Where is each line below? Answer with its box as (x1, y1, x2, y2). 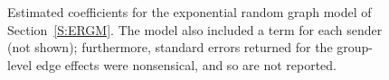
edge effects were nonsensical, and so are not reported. (35, 55, 337, 74)
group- (337, 38, 373, 57)
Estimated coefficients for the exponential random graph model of (7, 3, 372, 21)
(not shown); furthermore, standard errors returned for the (7, 38, 333, 57)
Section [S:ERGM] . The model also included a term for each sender (7, 20, 383, 39)
